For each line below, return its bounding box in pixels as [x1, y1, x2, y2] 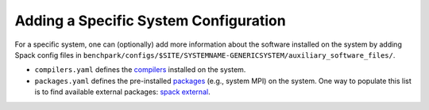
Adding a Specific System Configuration [14, 12, 286, 29]
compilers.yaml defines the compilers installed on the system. [34, 65, 246, 74]
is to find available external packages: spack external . [34, 87, 211, 97]
